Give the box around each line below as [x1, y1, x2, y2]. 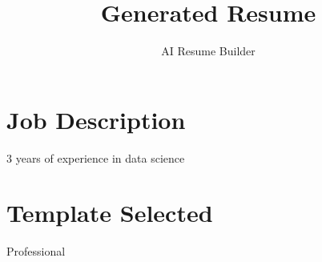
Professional [6, 243, 66, 260]
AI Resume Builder [161, 42, 256, 59]
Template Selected [6, 196, 213, 229]
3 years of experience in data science [6, 149, 185, 166]
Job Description [6, 103, 186, 135]
